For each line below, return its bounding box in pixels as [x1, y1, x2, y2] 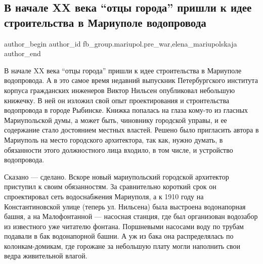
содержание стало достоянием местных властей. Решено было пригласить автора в [4, 124, 259, 135]
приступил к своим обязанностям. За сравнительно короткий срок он [4, 181, 216, 192]
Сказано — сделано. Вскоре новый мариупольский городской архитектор [4, 171, 229, 182]
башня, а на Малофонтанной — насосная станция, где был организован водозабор [4, 211, 258, 222]
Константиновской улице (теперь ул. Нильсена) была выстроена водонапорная [4, 201, 246, 211]
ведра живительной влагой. [4, 250, 87, 261]
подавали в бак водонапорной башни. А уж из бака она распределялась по [4, 231, 234, 241]
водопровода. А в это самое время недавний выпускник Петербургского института [4, 75, 258, 85]
